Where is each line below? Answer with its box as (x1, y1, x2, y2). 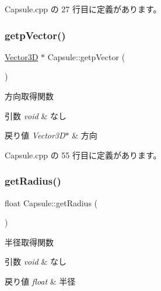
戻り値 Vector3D (5, 129, 65, 141)
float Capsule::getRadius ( (5, 196, 98, 209)
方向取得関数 (5, 90, 54, 102)
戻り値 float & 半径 (5, 275, 76, 287)
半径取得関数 (5, 235, 54, 248)
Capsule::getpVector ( (47, 50, 125, 63)
